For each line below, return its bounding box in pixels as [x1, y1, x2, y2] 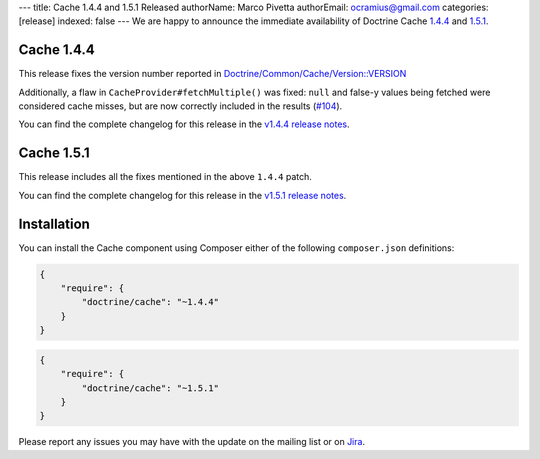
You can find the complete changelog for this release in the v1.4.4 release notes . [18, 118, 350, 130]
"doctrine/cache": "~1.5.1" [81, 382, 220, 394]
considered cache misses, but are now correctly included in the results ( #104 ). [18, 100, 343, 112]
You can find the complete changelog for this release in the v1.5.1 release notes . [18, 189, 347, 201]
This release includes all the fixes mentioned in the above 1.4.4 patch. [18, 171, 312, 183]
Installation [18, 215, 90, 232]
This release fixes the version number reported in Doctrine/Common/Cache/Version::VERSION [18, 68, 407, 80]
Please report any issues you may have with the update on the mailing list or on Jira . [18, 436, 365, 448]
